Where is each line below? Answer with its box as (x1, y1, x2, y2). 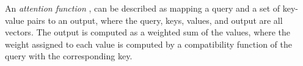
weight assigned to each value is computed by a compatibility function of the (5, 37, 292, 50)
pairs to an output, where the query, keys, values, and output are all (27, 13, 283, 26)
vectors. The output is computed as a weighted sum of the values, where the (5, 26, 291, 38)
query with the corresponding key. (5, 50, 133, 62)
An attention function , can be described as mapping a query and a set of (5, 2, 280, 14)
